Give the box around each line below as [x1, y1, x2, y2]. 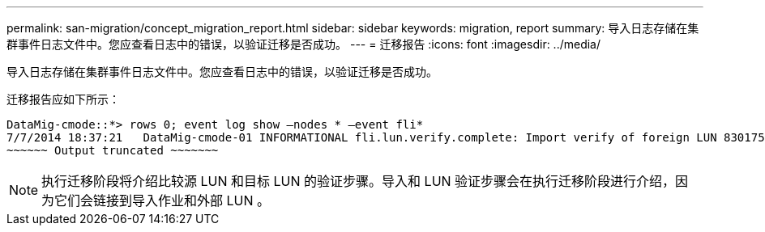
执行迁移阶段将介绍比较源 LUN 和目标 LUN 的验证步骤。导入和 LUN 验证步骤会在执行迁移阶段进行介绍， [41, 173, 676, 189]
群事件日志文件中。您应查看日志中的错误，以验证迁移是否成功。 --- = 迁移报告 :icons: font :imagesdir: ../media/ [6, 37, 601, 51]
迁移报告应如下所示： [6, 92, 120, 106]
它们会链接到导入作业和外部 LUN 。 [54, 192, 271, 209]
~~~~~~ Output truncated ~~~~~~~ [6, 144, 219, 157]
